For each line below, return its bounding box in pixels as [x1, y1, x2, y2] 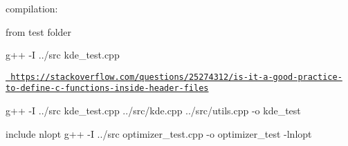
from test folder [6, 24, 72, 39]
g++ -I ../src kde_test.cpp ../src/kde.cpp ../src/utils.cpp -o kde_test [6, 103, 301, 118]
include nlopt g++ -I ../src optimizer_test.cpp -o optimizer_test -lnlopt [6, 126, 312, 140]
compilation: [6, 1, 58, 15]
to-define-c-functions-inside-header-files [6, 83, 209, 94]
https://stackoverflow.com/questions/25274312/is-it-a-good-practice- [10, 72, 342, 82]
